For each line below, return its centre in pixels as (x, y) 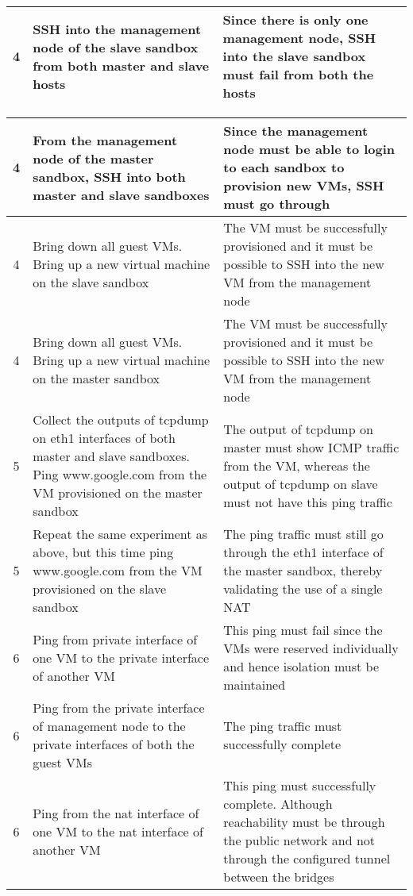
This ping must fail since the (303, 630)
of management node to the (109, 726)
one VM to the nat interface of (118, 831)
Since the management (296, 131)
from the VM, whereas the (297, 465)
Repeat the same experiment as (120, 534)
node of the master (93, 158)
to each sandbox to (284, 167)
